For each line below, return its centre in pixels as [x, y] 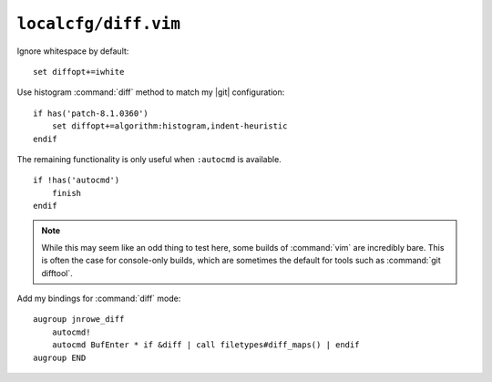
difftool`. [57, 273]
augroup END [60, 357]
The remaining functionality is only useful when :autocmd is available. [149, 159]
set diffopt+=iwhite [79, 72]
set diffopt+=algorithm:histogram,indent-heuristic [169, 126]
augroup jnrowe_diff [79, 320]
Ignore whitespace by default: [73, 51]
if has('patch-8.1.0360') [91, 113]
